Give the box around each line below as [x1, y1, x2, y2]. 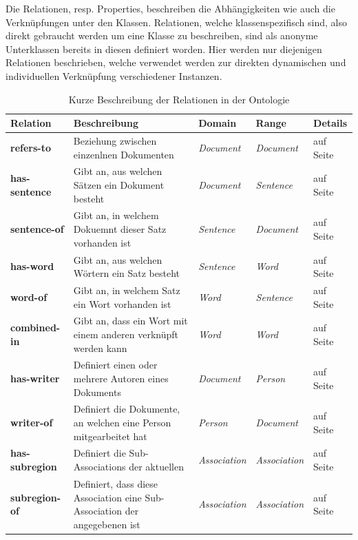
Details [313, 116, 348, 130]
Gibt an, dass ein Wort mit [73, 313, 188, 328]
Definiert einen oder [73, 357, 158, 372]
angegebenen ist [73, 517, 140, 531]
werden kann [73, 340, 127, 355]
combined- [10, 320, 61, 335]
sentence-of [10, 222, 64, 236]
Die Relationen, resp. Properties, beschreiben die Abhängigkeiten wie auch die [6, 1, 335, 15]
